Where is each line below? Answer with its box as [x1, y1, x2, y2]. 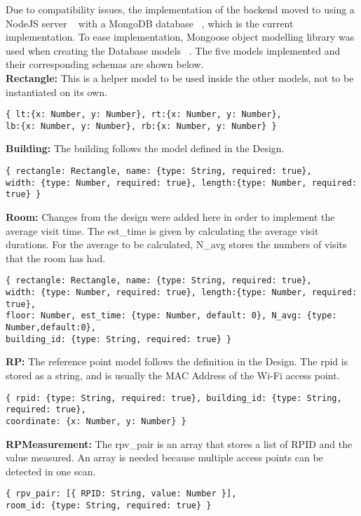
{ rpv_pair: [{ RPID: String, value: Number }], [6, 489, 237, 499]
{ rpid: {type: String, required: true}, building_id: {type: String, [6, 393, 342, 403]
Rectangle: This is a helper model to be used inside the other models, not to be [6, 70, 354, 85]
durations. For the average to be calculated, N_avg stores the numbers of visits [6, 237, 347, 252]
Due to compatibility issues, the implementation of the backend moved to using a [6, 2, 355, 16]
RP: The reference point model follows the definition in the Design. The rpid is [6, 354, 348, 369]
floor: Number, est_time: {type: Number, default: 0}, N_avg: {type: [6, 311, 337, 321]
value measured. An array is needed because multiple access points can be [6, 450, 323, 465]
